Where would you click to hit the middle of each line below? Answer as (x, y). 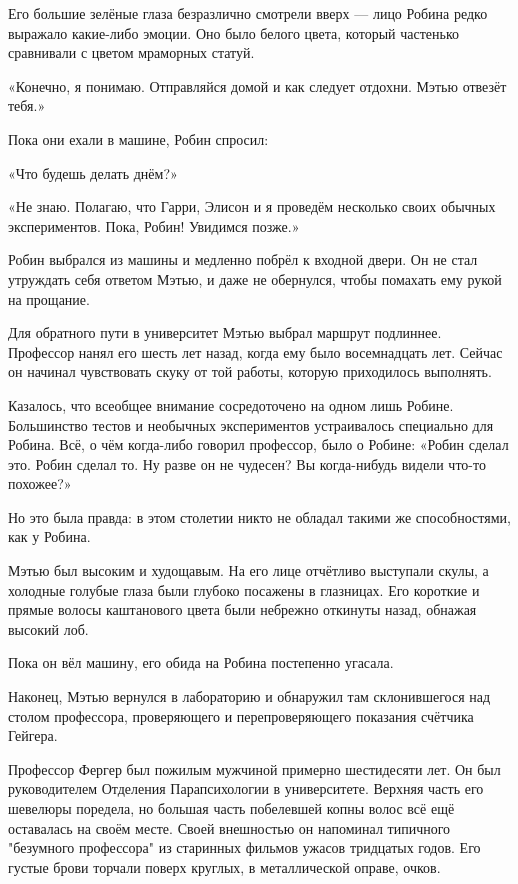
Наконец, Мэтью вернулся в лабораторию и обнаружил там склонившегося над (249, 696)
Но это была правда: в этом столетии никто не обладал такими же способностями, (259, 516)
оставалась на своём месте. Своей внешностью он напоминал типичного (229, 827)
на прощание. (49, 298)
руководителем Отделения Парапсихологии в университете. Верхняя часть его (246, 788)
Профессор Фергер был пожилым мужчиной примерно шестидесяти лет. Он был (254, 768)
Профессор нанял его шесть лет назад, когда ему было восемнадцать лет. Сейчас (255, 351)
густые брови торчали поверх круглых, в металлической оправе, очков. (224, 866)
